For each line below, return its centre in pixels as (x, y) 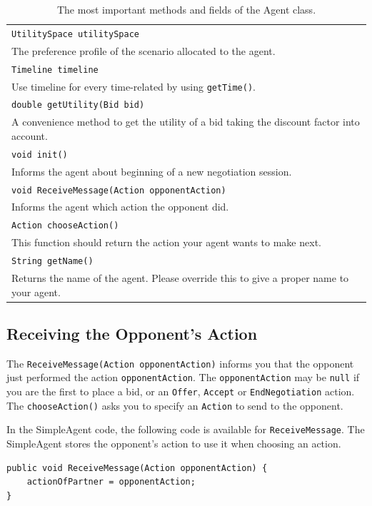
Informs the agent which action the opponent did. (120, 207)
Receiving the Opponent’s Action (132, 333)
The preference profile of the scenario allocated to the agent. (144, 50)
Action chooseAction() (65, 226)
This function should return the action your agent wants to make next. (166, 242)
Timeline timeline (55, 70)
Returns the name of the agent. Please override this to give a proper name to (180, 277)
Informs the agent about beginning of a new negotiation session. (152, 171)
